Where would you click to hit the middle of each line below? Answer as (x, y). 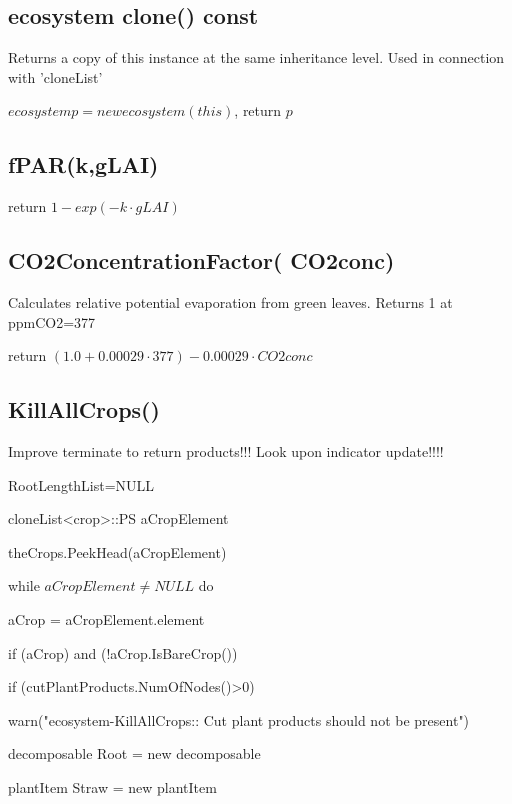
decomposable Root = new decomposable (134, 753)
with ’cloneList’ (55, 76)
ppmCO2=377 (52, 321)
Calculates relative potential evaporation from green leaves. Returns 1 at (230, 301)
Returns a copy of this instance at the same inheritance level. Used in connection (256, 57)
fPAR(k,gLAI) (83, 164)
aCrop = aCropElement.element (106, 618)
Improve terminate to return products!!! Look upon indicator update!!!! (226, 450)
